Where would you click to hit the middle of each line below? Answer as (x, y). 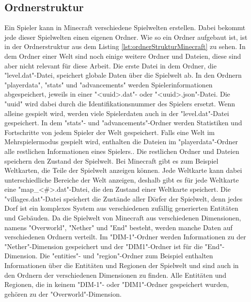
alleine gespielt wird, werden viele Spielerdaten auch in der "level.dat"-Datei (117, 113)
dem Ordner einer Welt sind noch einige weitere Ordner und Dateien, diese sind (123, 56)
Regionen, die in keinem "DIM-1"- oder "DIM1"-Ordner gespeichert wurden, (117, 284)
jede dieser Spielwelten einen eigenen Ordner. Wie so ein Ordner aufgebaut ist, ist (126, 37)
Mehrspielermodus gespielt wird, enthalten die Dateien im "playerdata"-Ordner (121, 142)
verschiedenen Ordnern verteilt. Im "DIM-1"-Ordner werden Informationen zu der (125, 237)
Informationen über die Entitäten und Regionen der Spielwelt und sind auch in (122, 265)
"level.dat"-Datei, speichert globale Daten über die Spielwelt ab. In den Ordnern (123, 75)
